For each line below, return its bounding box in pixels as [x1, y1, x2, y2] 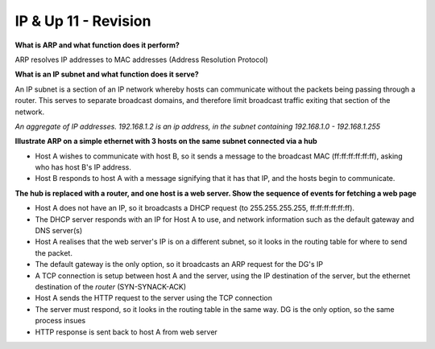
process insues [35, 316, 86, 326]
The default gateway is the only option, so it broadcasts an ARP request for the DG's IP [35, 260, 324, 269]
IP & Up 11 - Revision [14, 12, 151, 30]
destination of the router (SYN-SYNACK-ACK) [35, 281, 187, 291]
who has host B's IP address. [35, 162, 132, 172]
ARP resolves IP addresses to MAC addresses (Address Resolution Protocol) [14, 55, 269, 64]
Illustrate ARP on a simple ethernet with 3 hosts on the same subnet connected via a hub [14, 137, 317, 146]
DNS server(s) [35, 226, 83, 236]
